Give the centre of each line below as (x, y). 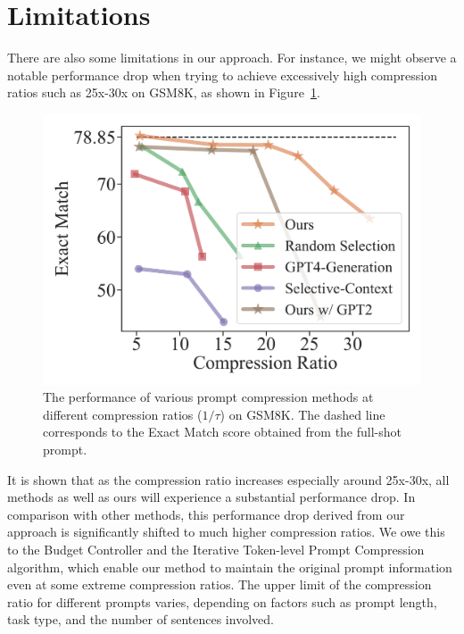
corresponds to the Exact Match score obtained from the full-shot (222, 432)
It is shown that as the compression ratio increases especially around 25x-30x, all (228, 479)
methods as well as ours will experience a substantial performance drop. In (211, 497)
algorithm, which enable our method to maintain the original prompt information (230, 567)
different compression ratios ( (123, 414)
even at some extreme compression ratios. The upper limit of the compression (220, 584)
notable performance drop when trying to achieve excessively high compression (222, 75)
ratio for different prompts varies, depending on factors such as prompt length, (222, 601)
